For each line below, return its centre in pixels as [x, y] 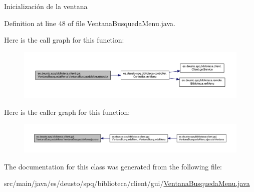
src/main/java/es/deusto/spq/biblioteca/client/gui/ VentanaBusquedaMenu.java [127, 183]
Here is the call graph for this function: [64, 40]
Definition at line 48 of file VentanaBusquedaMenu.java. [90, 23]
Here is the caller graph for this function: [67, 112]
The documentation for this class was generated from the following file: [113, 166]
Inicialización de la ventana [46, 6]
